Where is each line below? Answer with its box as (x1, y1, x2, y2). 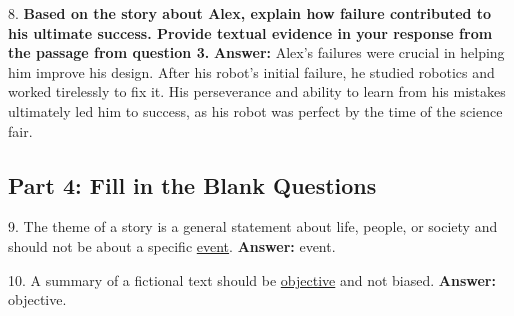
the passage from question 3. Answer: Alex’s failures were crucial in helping (8, 42, 505, 63)
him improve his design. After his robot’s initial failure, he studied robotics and (8, 61, 495, 82)
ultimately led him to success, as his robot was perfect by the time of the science (8, 100, 503, 121)
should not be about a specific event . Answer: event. (8, 235, 336, 256)
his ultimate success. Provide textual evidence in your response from (8, 22, 493, 43)
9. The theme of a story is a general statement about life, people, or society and (8, 216, 498, 237)
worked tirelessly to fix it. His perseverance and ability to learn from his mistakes (8, 81, 506, 102)
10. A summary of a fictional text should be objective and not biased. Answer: (8, 269, 496, 290)
